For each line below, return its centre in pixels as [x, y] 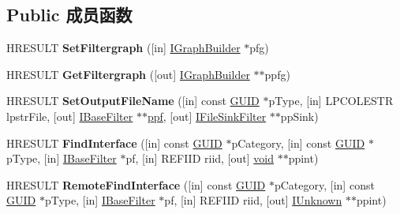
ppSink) [299, 116]
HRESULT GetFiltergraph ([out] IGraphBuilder [128, 74]
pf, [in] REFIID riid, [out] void [200, 158]
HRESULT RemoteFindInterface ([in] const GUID [136, 184]
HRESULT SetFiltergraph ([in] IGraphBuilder [123, 48]
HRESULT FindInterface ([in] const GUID [114, 143]
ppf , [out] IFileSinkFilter [207, 116]
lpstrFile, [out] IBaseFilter [70, 116]
